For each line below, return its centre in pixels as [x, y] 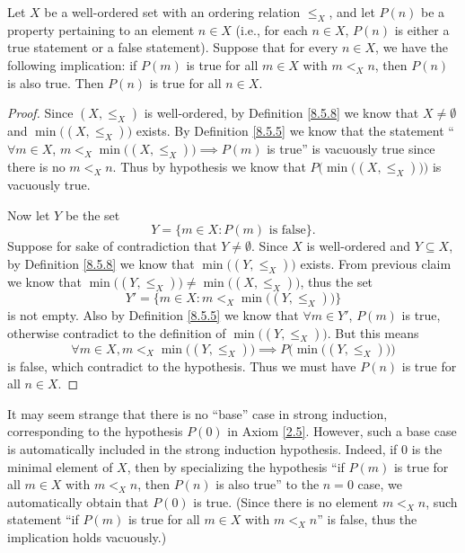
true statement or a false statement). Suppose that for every [173, 47]
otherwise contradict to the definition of [117, 332]
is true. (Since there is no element [286, 501]
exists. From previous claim [376, 263]
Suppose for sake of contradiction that [112, 246]
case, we [380, 484]
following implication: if [72, 64]
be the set [92, 214]
